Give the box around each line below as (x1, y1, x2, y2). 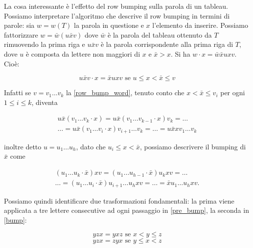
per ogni (220, 87, 245, 98)
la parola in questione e (74, 20, 144, 30)
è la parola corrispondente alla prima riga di (100, 39, 233, 49)
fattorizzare (4, 29, 38, 40)
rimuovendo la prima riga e (4, 39, 85, 49)
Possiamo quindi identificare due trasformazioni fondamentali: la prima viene (4, 195, 234, 206)
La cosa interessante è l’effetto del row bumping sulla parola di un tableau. (4, 1, 228, 11)
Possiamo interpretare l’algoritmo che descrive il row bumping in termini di (4, 10, 230, 21)
